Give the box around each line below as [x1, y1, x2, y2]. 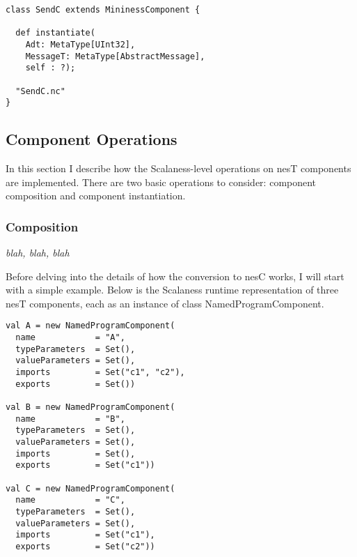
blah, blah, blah [6, 245, 70, 260]
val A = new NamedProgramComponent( [6, 321, 175, 331]
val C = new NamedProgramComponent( [6, 483, 175, 494]
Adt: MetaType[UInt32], [25, 39, 136, 49]
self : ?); [25, 63, 76, 73]
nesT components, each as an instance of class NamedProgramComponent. [6, 296, 324, 310]
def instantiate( [15, 28, 95, 38]
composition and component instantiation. [6, 188, 186, 203]
